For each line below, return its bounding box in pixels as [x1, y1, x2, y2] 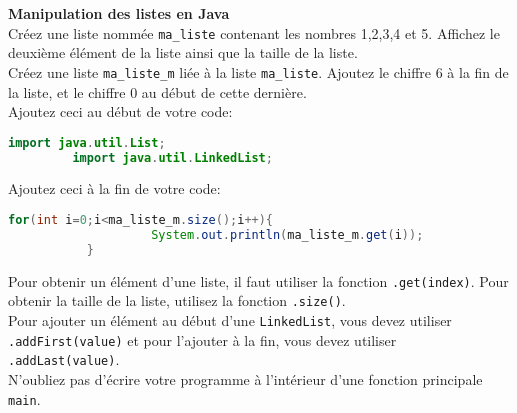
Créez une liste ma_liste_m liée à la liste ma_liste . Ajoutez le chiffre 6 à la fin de [8, 61, 509, 82]
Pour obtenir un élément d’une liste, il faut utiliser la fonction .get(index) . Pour [8, 270, 509, 291]
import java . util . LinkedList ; [72, 150, 273, 165]
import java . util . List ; [8, 135, 166, 150]
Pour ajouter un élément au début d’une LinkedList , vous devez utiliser [8, 309, 452, 330]
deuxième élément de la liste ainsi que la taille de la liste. [8, 42, 358, 63]
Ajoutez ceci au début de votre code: [8, 101, 233, 122]
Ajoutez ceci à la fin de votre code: [8, 178, 221, 199]
